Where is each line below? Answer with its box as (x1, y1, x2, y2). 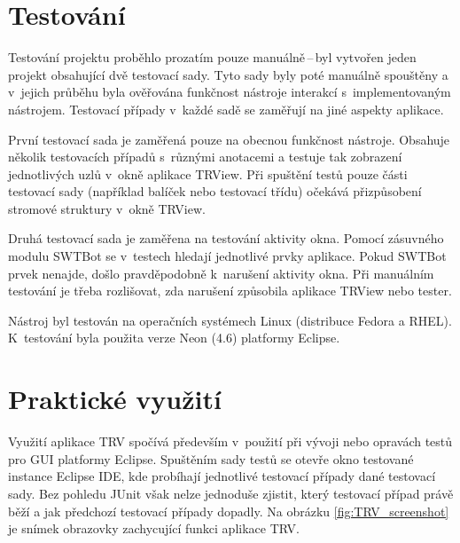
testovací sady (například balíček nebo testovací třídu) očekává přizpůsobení (8, 182, 422, 201)
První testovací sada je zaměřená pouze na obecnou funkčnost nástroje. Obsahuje (8, 130, 450, 148)
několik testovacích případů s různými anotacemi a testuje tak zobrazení (8, 147, 402, 166)
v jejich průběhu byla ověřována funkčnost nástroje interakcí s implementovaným (8, 83, 451, 101)
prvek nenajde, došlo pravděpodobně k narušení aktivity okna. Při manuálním (8, 264, 434, 282)
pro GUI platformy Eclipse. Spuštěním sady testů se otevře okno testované (8, 449, 414, 468)
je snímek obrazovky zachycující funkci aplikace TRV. (8, 519, 300, 538)
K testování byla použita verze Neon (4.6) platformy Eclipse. (8, 328, 340, 347)
